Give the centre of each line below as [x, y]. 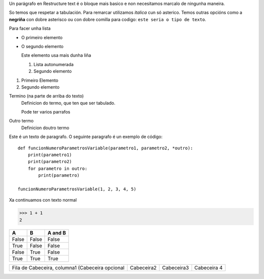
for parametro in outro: [57, 168]
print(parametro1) [50, 155]
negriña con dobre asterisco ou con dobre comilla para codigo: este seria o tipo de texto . [108, 19]
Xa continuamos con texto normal [43, 200]
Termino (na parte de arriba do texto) [46, 96]
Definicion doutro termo [45, 128]
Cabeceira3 [176, 268]
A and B [57, 232]
